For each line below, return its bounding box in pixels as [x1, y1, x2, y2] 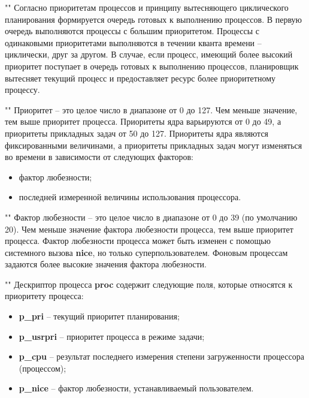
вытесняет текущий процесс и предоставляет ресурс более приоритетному [5, 71, 276, 84]
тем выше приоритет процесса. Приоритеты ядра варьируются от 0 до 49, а [5, 115, 281, 128]
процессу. [5, 83, 40, 96]
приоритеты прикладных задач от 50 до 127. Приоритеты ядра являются [5, 126, 269, 139]
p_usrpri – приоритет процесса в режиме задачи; [19, 330, 205, 342]
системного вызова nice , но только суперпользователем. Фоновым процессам [5, 246, 288, 258]
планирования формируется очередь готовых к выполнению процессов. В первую [5, 13, 302, 25]
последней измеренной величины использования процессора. [19, 191, 241, 203]
